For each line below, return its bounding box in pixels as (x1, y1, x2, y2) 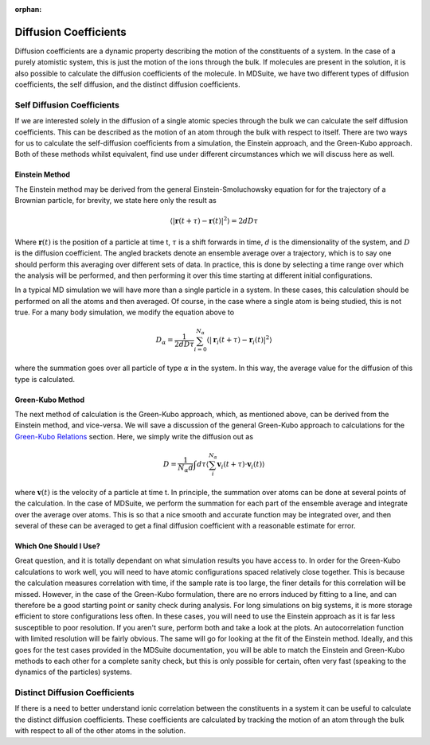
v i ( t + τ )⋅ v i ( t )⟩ (217, 459, 265, 470)
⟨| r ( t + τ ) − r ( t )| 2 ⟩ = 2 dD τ (170, 215, 259, 226)
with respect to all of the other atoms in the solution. (14, 726, 186, 735)
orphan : (14, 5, 42, 14)
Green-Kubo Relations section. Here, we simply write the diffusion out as (14, 431, 254, 441)
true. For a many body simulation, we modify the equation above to (14, 307, 235, 318)
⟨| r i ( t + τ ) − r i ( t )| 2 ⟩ (206, 334, 272, 346)
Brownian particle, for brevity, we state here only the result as (14, 196, 217, 205)
